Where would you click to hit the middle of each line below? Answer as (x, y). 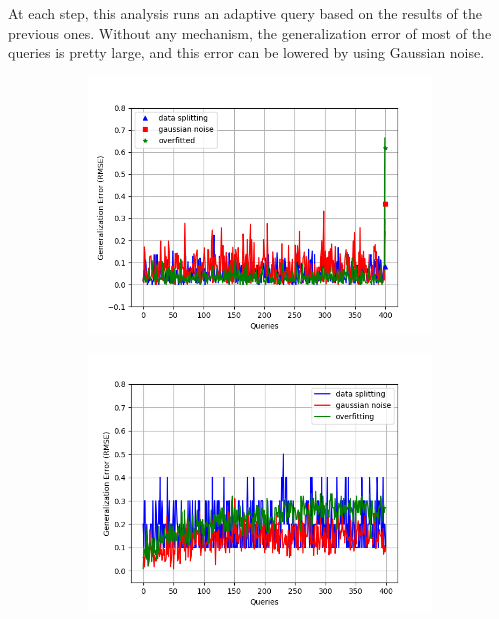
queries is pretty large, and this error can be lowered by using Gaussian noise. (246, 52)
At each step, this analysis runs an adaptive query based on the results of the (245, 13)
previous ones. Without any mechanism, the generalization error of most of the (250, 32)
